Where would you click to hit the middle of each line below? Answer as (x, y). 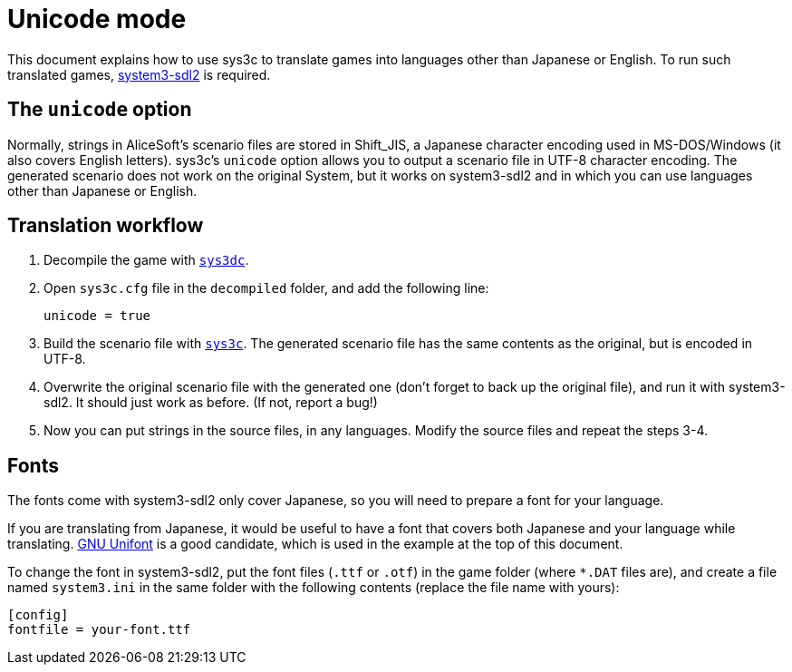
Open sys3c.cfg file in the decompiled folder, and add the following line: (266, 288)
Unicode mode (97, 19)
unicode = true (97, 316)
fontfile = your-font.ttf (99, 630)
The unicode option (100, 110)
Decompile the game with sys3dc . (146, 260)
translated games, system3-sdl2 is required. (139, 74)
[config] (38, 615)
